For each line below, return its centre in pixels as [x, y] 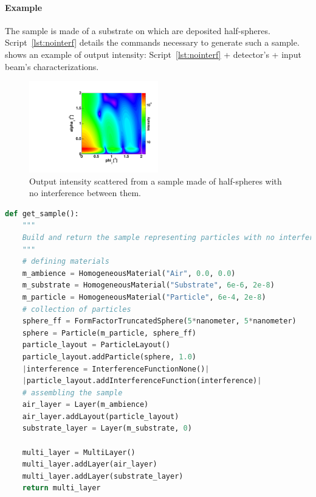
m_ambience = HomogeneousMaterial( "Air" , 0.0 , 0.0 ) [129, 273]
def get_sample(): [42, 213]
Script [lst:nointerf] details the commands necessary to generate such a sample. [152, 42]
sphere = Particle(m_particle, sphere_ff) [109, 333]
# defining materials [66, 262]
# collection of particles [77, 309]
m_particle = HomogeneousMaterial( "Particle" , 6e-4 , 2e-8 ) [144, 297]
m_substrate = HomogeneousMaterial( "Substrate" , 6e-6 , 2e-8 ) [148, 285]
